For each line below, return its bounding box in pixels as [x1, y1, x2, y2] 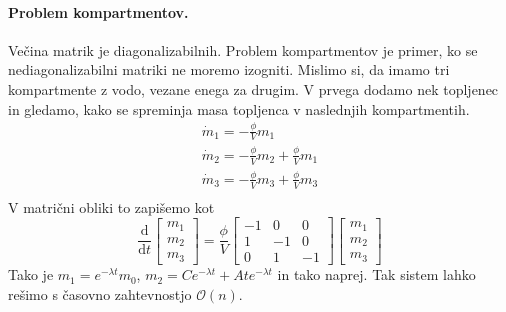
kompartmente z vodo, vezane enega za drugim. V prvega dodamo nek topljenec [8, 78, 499, 99]
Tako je [8, 264, 54, 285]
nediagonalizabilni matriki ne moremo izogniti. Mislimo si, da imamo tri [8, 59, 450, 80]
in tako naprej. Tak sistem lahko [277, 264, 476, 285]
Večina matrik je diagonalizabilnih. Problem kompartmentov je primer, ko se [8, 39, 478, 60]
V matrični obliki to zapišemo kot [8, 196, 215, 217]
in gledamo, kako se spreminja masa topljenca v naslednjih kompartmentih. [8, 98, 470, 119]
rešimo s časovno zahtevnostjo [8, 284, 192, 304]
